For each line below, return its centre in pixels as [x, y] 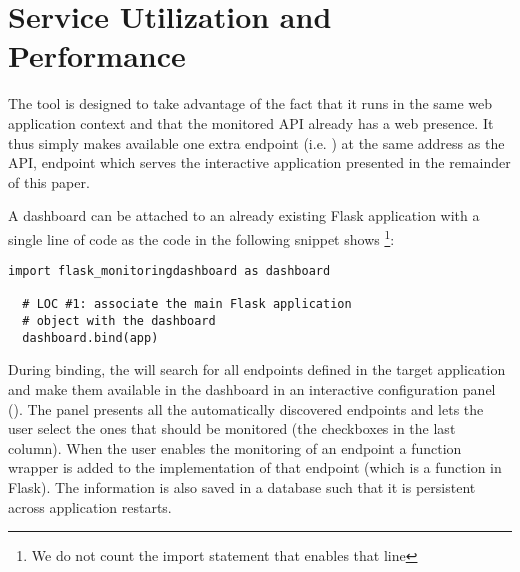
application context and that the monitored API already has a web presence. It [251, 122]
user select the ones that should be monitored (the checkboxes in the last [232, 428]
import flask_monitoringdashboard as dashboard [169, 271]
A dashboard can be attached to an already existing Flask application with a [244, 215]
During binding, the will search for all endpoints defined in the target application [257, 369]
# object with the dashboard [119, 321]
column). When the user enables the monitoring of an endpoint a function [235, 447]
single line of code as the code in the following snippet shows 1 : [201, 237]
